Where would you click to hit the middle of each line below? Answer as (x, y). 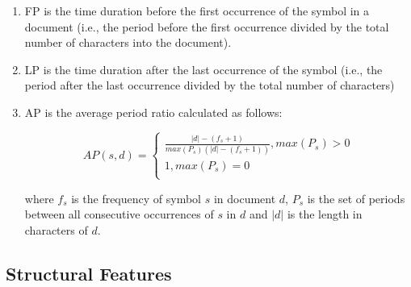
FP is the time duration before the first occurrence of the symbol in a (197, 10)
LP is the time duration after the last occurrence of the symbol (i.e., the (203, 69)
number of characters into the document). (128, 42)
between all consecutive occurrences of (119, 214)
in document (245, 198)
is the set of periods (356, 198)
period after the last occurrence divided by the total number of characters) (210, 85)
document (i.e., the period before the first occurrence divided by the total (207, 26)
